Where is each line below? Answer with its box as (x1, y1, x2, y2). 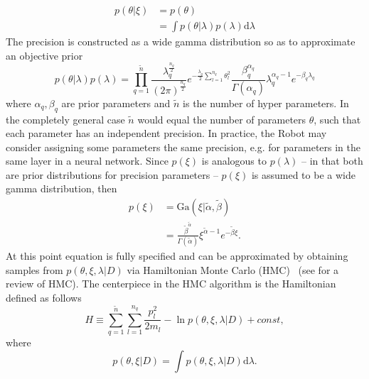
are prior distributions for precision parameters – (6, 167, 218, 182)
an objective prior (6, 48, 83, 62)
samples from (6, 262, 63, 277)
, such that (314, 111, 361, 126)
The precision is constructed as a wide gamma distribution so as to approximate (6, 34, 355, 49)
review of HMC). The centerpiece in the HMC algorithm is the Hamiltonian (6, 276, 336, 291)
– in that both (301, 153, 363, 168)
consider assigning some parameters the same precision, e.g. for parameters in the (6, 139, 360, 154)
